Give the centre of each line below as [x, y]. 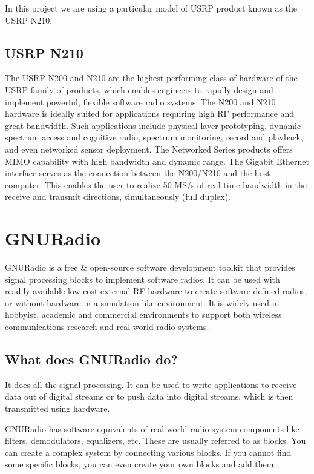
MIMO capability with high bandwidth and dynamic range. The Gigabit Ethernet [157, 161]
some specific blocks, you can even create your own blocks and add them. [141, 464]
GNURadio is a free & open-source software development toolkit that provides [150, 267]
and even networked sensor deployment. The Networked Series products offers [149, 149]
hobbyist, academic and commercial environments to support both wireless [143, 314]
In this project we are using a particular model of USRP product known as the [151, 8]
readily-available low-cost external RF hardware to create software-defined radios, [156, 291]
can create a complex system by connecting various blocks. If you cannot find [148, 452]
